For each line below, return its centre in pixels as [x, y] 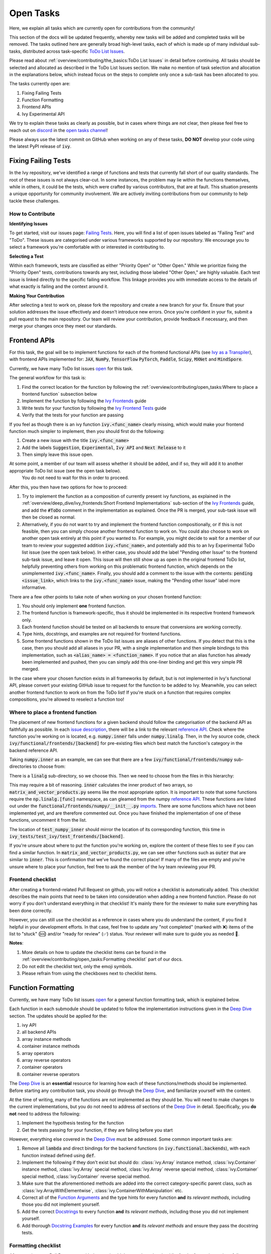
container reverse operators [51, 1074]
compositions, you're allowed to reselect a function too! [67, 699]
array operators [38, 1053]
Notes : [16, 943]
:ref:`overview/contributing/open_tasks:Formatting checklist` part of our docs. [102, 959]
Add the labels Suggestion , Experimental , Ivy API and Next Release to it [104, 447]
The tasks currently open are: [40, 84]
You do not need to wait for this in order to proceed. [75, 478]
